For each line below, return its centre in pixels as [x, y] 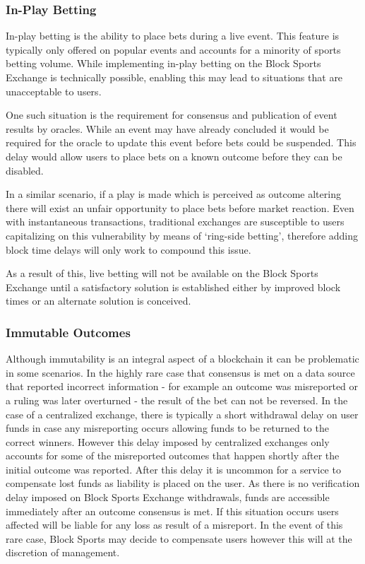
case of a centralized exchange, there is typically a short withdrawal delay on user [182, 414]
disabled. [25, 170]
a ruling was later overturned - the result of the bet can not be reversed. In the [177, 400]
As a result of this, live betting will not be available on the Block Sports [162, 273]
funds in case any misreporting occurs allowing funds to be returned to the [167, 428]
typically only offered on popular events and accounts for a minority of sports [173, 49]
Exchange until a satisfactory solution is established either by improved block [173, 287]
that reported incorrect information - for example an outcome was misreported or [182, 386]
